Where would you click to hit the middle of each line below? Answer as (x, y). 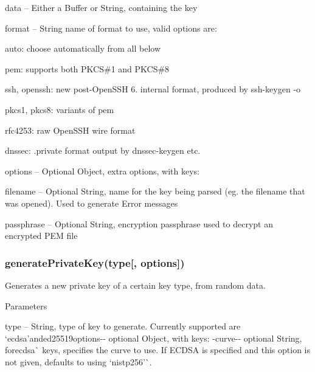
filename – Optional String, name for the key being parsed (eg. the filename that (155, 191)
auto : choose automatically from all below (83, 48)
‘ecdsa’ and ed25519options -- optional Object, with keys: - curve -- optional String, (154, 338)
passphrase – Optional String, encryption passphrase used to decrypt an (139, 223)
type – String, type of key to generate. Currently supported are (123, 326)
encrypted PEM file (41, 236)
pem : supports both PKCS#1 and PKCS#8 (87, 68)
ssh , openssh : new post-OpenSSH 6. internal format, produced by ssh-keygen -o (153, 89)
